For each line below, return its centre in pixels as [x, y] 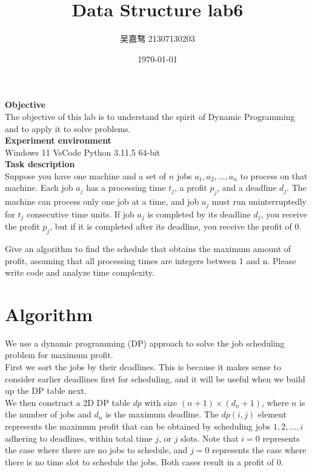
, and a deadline [247, 188]
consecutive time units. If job [80, 214]
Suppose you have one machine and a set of [86, 175]
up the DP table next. [46, 391]
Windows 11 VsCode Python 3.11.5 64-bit [83, 152]
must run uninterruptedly [259, 201]
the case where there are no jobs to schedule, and [96, 450]
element [272, 414]
